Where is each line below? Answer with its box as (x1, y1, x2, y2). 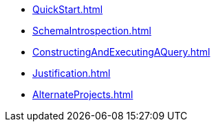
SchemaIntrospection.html (32, 25, 151, 36)
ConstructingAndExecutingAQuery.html (32, 46, 210, 58)
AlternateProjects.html (32, 89, 133, 100)
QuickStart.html (32, 3, 103, 15)
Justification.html (32, 67, 111, 79)
